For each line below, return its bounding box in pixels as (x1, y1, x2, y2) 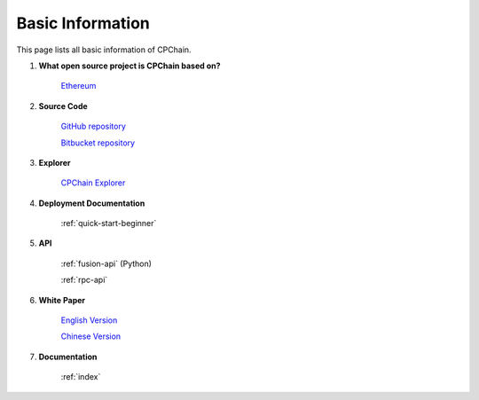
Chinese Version (60, 331, 122, 341)
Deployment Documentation (38, 198, 145, 208)
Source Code (38, 100, 88, 111)
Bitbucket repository (60, 137, 136, 148)
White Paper (38, 294, 86, 305)
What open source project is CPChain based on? (38, 60, 221, 71)
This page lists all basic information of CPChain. (16, 44, 192, 55)
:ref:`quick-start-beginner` (60, 218, 157, 229)
